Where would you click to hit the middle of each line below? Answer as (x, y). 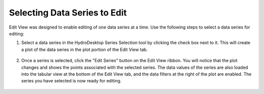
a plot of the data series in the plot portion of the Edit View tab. (85, 49)
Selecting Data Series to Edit (68, 13)
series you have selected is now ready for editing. (71, 81)
